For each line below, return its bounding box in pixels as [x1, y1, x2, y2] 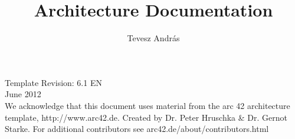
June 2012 [5, 88, 41, 100]
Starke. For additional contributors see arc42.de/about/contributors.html [5, 123, 269, 135]
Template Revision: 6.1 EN [5, 76, 102, 88]
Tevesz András [127, 32, 180, 44]
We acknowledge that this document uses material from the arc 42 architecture [5, 99, 290, 111]
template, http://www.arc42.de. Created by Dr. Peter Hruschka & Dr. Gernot [5, 111, 287, 123]
